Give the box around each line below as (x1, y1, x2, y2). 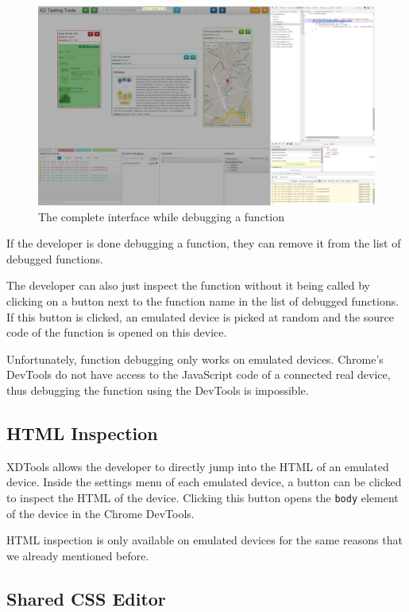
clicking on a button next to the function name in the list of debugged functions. (6, 293, 399, 310)
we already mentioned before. (6, 547, 149, 563)
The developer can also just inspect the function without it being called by (6, 277, 371, 294)
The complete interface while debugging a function (38, 208, 284, 224)
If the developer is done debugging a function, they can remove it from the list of (6, 235, 401, 251)
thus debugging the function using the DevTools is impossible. (6, 382, 309, 399)
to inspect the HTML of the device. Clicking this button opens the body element (6, 489, 399, 506)
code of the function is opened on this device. (6, 324, 227, 341)
